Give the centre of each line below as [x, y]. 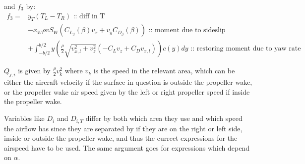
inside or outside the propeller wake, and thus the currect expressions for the [121, 138]
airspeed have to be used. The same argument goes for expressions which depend [127, 147]
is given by [34, 71]
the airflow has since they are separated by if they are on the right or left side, [123, 128]
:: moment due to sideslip [187, 30]
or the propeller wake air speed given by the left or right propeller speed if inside [127, 91]
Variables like [24, 118]
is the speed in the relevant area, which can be [164, 71]
